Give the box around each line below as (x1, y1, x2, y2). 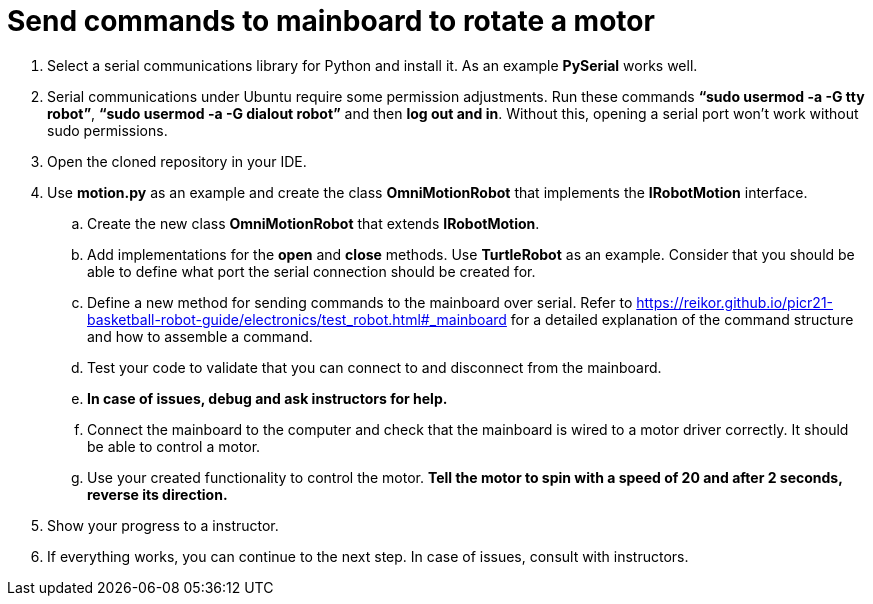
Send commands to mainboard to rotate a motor (7, 4, 655, 38)
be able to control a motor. (87, 437, 261, 455)
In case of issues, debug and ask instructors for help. (87, 389, 448, 407)
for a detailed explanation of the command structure (510, 310, 854, 328)
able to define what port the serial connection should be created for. (87, 262, 536, 280)
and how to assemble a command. (87, 327, 313, 345)
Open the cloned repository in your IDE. (47, 152, 307, 170)
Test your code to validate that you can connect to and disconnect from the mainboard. (87, 358, 662, 376)
